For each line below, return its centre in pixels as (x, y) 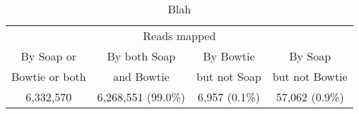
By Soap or (49, 56)
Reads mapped (179, 36)
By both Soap (141, 56)
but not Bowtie (310, 76)
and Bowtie (141, 76)
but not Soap (229, 76)
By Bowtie (229, 56)
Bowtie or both (49, 76)
